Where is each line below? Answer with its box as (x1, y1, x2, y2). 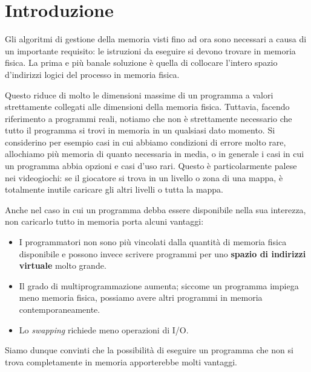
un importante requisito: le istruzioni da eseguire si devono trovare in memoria (5, 44, 296, 57)
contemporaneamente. (19, 303, 100, 315)
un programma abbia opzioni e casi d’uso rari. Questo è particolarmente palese (5, 159, 297, 172)
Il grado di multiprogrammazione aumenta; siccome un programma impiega (19, 279, 299, 292)
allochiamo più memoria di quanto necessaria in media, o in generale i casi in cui (5, 147, 304, 160)
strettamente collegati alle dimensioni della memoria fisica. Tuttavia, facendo (5, 100, 290, 113)
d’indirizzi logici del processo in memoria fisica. (5, 68, 180, 80)
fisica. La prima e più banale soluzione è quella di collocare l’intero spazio (5, 56, 278, 69)
